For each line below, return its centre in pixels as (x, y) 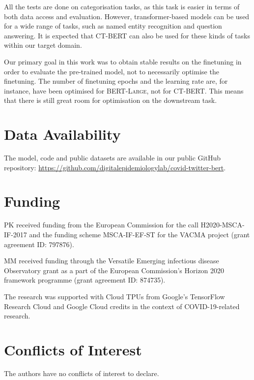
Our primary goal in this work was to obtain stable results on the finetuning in (123, 61)
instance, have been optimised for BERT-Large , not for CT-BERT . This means (124, 90)
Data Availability (62, 134)
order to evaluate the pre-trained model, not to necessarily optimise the (112, 71)
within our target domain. (43, 45)
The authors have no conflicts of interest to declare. (82, 373)
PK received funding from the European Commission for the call (101, 225)
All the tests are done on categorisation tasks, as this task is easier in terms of (122, 6)
